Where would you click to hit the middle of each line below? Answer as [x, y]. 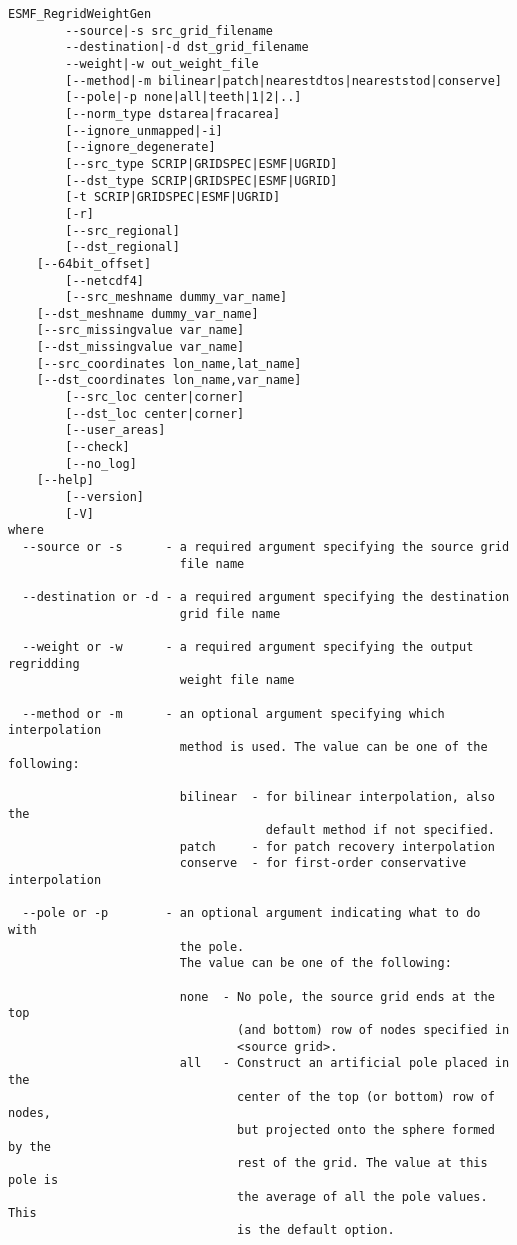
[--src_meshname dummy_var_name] [176, 297]
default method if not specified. [380, 830]
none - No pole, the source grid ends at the [337, 996]
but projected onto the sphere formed [366, 1129]
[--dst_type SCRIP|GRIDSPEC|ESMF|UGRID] [201, 180]
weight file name [237, 680]
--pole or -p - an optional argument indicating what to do [251, 913]
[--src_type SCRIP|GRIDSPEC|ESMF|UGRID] [201, 163]
